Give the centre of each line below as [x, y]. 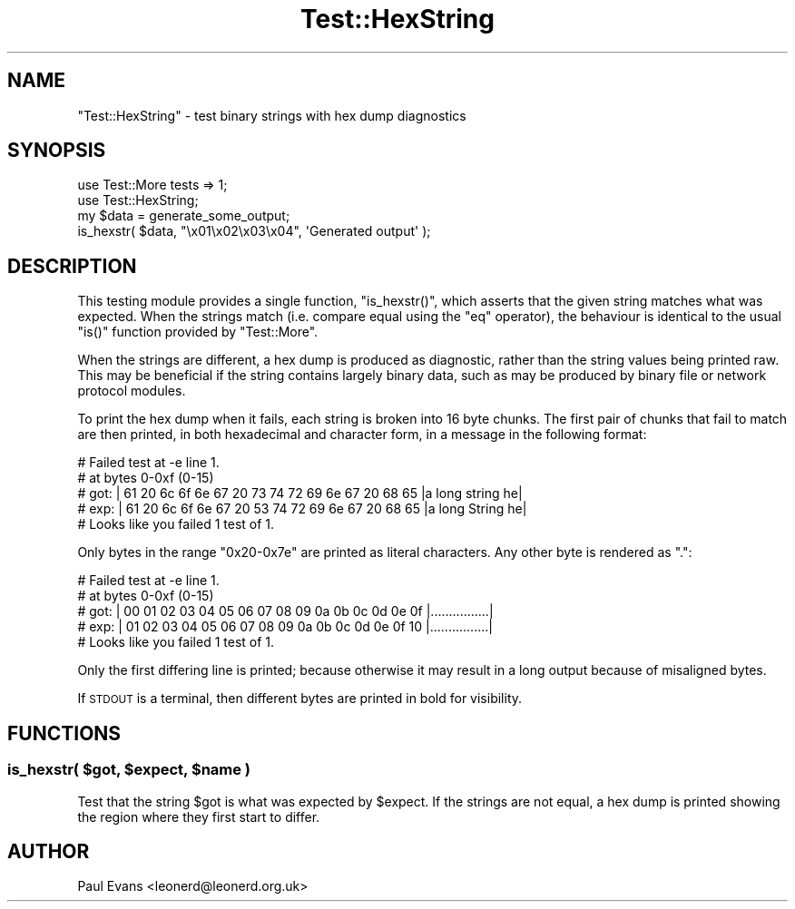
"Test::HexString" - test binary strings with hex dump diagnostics [272, 115]
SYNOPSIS [57, 151]
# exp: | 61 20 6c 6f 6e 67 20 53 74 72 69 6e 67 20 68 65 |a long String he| [302, 509]
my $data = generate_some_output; [184, 216]
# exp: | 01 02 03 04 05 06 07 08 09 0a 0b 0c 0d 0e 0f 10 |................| [285, 627]
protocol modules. [132, 391]
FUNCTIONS [64, 733]
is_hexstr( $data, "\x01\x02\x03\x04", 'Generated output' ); [254, 231]
